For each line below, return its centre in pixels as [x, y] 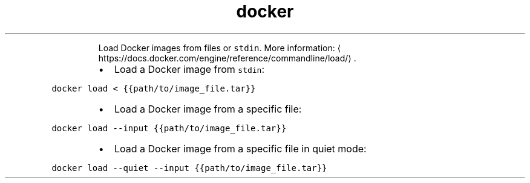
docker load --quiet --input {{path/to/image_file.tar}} [189, 168]
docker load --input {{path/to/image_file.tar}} [169, 128]
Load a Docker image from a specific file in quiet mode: [240, 148]
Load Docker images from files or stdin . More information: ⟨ [220, 48]
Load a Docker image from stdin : [189, 69]
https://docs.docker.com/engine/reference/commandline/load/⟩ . [227, 58]
